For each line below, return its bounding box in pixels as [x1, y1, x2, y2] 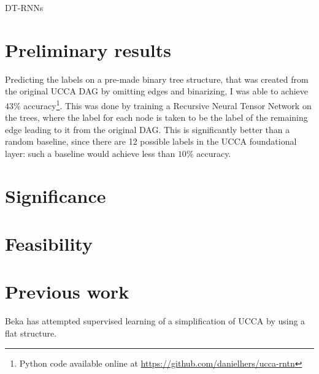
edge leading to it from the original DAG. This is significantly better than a [5, 123, 290, 135]
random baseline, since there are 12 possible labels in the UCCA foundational [5, 135, 297, 148]
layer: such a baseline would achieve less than [5, 147, 175, 159]
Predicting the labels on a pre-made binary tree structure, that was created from [5, 72, 309, 85]
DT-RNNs [5, 1, 44, 13]
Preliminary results [5, 37, 171, 62]
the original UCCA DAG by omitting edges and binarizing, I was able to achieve [5, 85, 309, 97]
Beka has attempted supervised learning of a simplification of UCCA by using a [5, 315, 306, 327]
